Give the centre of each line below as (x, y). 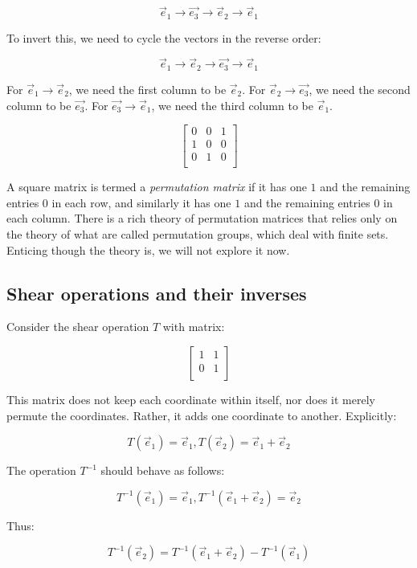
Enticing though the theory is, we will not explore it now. (148, 249)
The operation (41, 470)
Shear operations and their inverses (157, 293)
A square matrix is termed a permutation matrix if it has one (157, 187)
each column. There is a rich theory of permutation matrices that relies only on (202, 218)
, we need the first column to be (147, 89)
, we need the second (360, 89)
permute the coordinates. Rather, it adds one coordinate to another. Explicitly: (202, 415)
